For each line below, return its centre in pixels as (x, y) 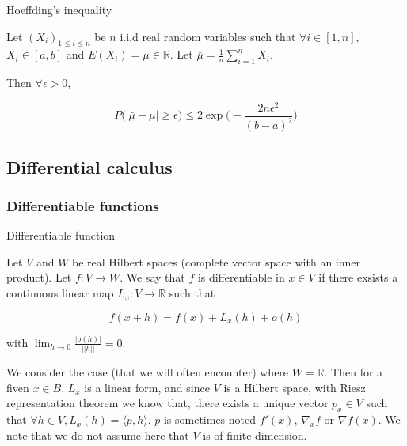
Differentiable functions (83, 205)
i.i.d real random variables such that (208, 36)
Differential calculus (89, 166)
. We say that (152, 277)
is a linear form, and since (147, 387)
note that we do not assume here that (98, 435)
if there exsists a (358, 277)
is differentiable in (241, 277)
